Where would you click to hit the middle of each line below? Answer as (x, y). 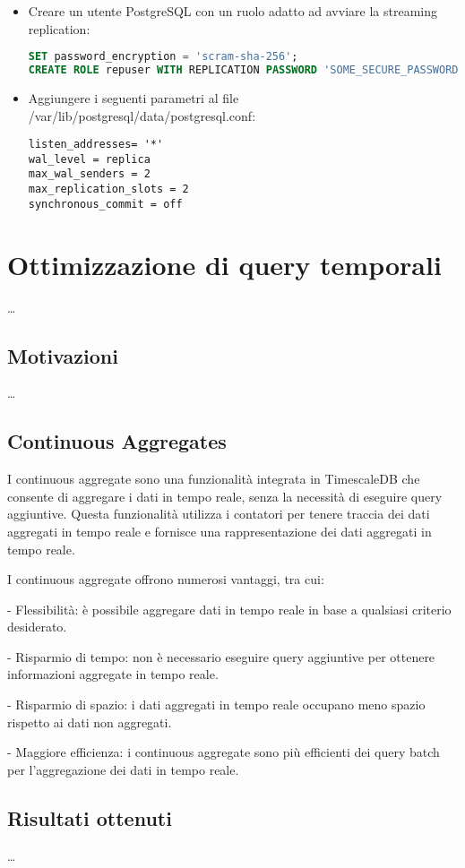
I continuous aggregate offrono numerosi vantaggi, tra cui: (166, 579)
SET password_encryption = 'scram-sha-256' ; (163, 57)
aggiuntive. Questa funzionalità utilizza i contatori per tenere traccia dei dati (219, 514)
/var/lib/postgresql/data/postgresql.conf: (142, 115)
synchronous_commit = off (105, 204)
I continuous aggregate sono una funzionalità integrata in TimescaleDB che (214, 479)
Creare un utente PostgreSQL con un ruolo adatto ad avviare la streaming (232, 11)
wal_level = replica (89, 159)
